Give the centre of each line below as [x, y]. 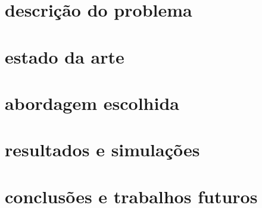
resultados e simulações [102, 149]
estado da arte [65, 56]
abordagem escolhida [92, 103]
